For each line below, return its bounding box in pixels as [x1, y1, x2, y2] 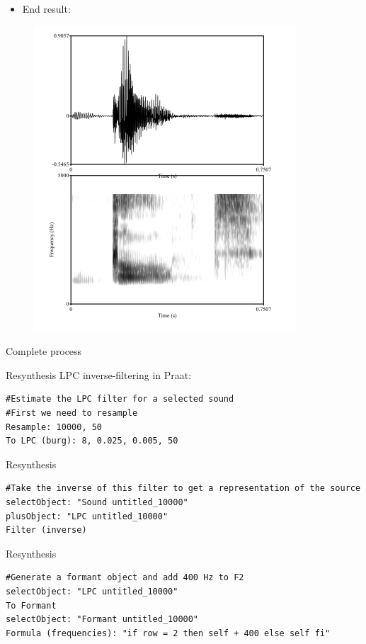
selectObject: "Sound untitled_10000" [6, 497, 188, 507]
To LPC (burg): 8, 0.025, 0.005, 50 [6, 436, 178, 446]
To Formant [6, 600, 57, 611]
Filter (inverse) [6, 525, 87, 536]
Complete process [6, 344, 82, 358]
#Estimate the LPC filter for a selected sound [6, 394, 234, 405]
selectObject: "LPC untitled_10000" [6, 586, 178, 597]
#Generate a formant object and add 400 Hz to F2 [6, 572, 244, 583]
